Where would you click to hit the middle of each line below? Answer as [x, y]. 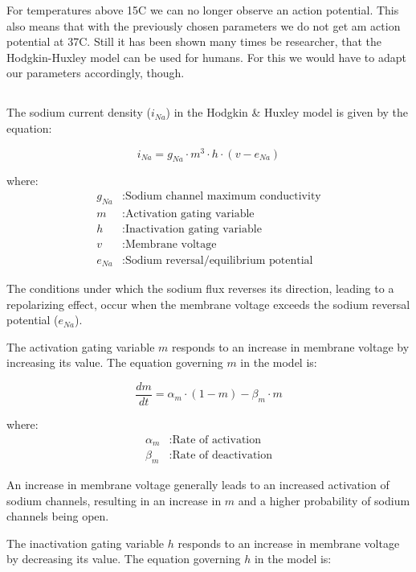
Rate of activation [217, 440]
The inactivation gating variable [86, 543]
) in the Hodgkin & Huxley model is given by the [287, 112]
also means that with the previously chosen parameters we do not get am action [204, 25]
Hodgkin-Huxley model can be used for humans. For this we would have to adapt [206, 57]
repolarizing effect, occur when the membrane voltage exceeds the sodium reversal [208, 304]
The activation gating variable [81, 346]
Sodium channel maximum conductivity [223, 197]
